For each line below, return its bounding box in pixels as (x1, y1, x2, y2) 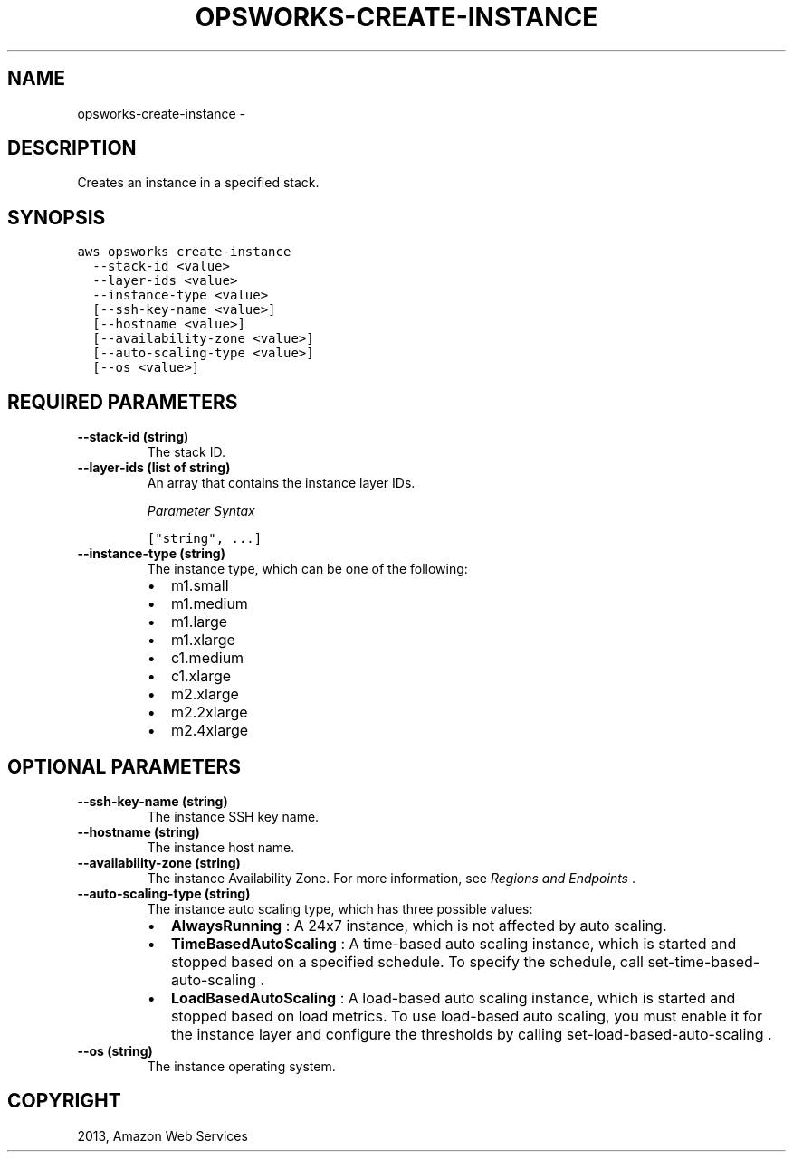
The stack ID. (147, 444, 226, 461)
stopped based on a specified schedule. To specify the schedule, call (170, 952, 644, 971)
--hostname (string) (77, 823, 200, 840)
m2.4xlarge (170, 721, 249, 740)
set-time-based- (647, 952, 760, 971)
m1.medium (170, 594, 248, 613)
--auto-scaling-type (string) (77, 885, 251, 901)
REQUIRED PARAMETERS (7, 390, 238, 413)
